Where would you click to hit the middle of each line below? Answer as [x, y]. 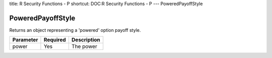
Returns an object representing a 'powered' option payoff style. [75, 30]
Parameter [25, 40]
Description [86, 40]
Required [55, 40]
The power [84, 46]
